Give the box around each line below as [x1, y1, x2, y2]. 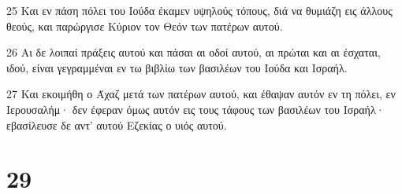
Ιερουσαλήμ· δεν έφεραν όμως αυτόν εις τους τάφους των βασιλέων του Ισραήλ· [6, 101, 385, 117]
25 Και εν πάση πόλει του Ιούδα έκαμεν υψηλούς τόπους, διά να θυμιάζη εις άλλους [6, 2, 393, 18]
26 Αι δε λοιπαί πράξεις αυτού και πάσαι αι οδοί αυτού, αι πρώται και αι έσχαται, [6, 44, 381, 60]
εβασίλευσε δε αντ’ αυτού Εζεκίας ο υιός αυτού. [6, 116, 227, 133]
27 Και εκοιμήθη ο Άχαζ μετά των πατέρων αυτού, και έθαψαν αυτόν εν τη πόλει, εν [6, 86, 396, 102]
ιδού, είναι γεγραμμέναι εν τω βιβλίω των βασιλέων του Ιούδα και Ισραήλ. [6, 59, 348, 75]
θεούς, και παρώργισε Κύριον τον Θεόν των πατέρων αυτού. [6, 17, 283, 34]
